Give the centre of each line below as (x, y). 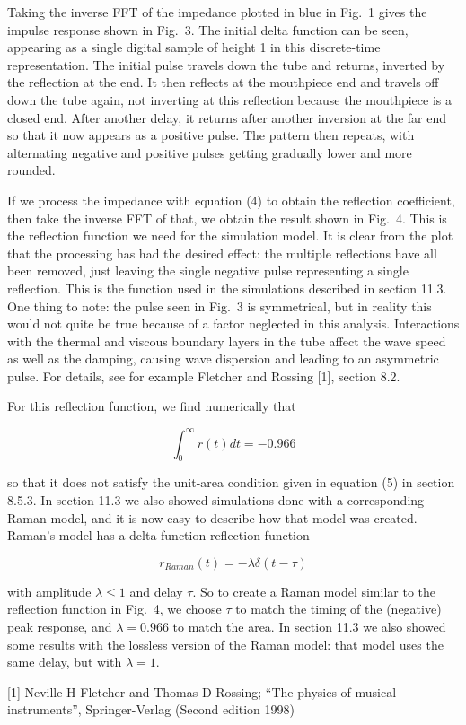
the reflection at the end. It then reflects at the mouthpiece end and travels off (223, 82)
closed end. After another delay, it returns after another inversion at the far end (227, 117)
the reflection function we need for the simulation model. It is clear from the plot (230, 236)
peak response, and (60, 626)
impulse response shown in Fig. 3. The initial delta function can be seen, (208, 29)
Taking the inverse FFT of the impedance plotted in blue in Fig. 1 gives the (217, 12)
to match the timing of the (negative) (339, 609)
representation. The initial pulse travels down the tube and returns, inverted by (226, 64)
